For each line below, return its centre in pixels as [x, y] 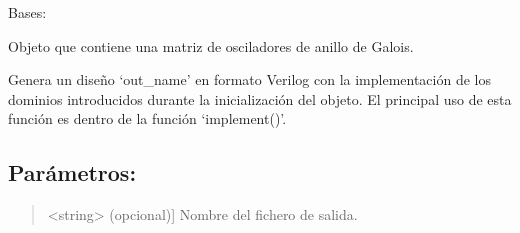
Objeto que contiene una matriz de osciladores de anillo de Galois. [211, 45]
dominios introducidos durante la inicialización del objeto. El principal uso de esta [260, 98]
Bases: [27, 12]
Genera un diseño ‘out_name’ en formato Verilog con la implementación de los [249, 79]
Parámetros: [72, 172]
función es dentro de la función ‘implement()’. [147, 118]
